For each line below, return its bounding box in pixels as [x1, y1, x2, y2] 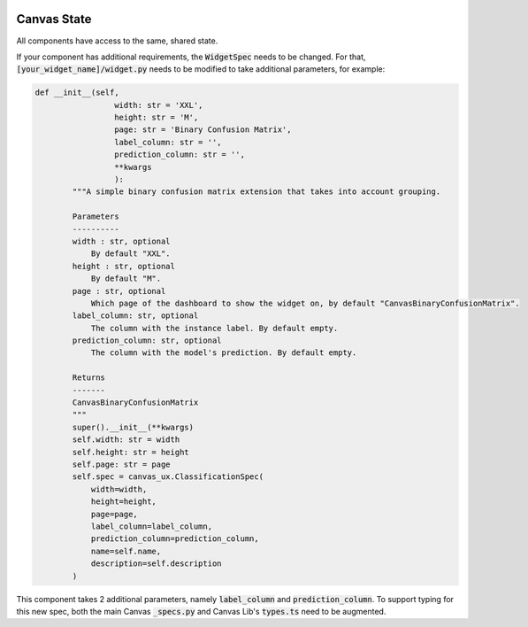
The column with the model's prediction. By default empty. [90, 348, 357, 358]
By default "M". [90, 274, 162, 283]
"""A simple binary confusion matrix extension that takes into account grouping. [72, 187, 441, 197]
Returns [72, 373, 106, 383]
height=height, [90, 497, 157, 507]
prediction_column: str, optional [72, 336, 222, 345]
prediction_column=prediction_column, [90, 534, 260, 544]
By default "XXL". [90, 249, 172, 259]
